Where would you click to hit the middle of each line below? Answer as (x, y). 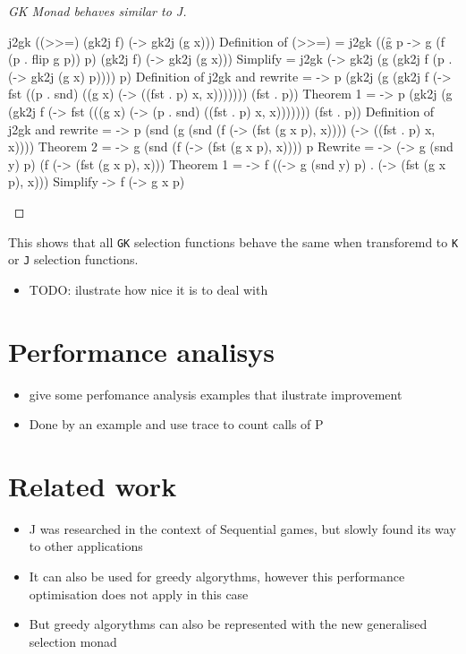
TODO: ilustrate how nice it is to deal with (148, 289)
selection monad (73, 641)
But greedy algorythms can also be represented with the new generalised (228, 624)
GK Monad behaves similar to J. (97, 11)
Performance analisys (141, 351)
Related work (93, 485)
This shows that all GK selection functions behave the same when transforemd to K (233, 241)
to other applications (86, 546)
